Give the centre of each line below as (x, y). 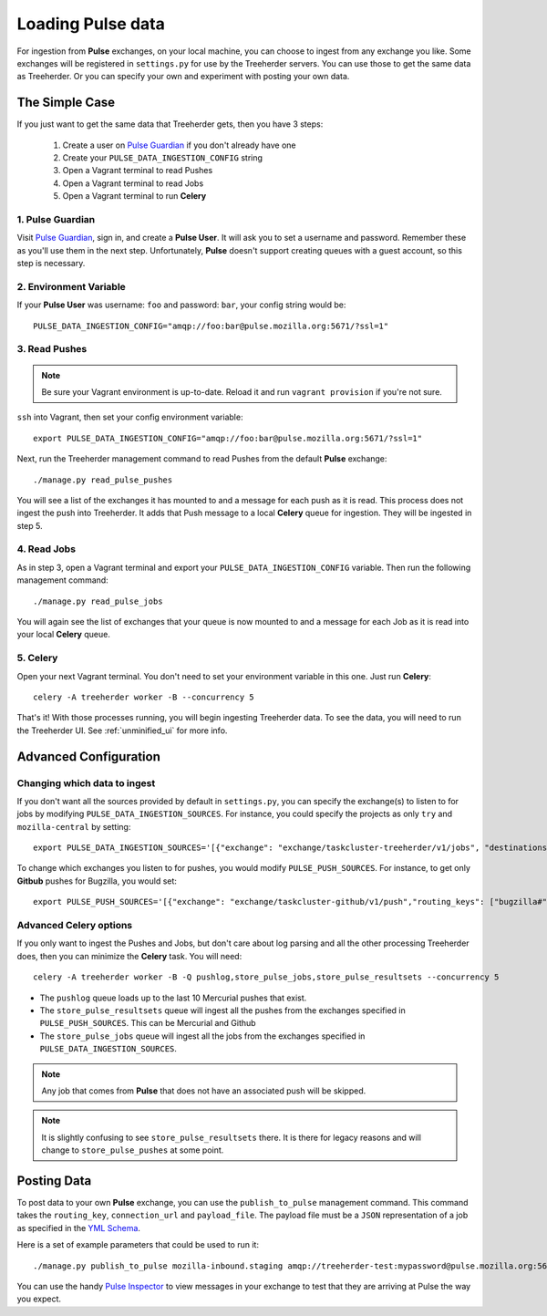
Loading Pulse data (91, 24)
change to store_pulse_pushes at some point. (133, 1150)
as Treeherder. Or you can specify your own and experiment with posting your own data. (183, 77)
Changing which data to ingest (86, 782)
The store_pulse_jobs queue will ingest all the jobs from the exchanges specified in (202, 1036)
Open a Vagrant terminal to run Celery (134, 196)
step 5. (30, 525)
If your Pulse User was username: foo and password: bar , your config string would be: (181, 305)
